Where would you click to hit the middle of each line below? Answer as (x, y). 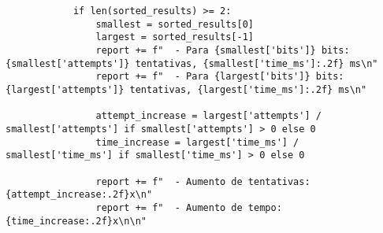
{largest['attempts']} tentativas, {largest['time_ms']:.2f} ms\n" (186, 89)
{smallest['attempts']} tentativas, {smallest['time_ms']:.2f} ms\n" (192, 63)
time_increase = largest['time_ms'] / (197, 142)
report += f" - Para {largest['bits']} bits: (220, 77)
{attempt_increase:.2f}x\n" (79, 195)
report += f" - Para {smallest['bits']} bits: (223, 50)
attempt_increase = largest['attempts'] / (208, 116)
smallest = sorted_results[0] (175, 24)
